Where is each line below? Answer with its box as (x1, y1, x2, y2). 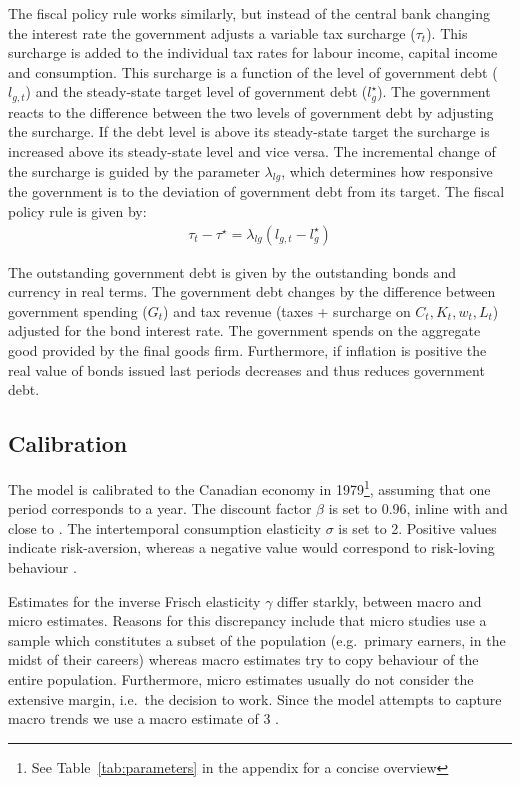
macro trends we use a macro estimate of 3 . (8, 708, 279, 729)
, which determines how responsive (281, 160, 493, 181)
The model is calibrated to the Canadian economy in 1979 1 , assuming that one (8, 475, 491, 499)
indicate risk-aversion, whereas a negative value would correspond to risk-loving (8, 537, 495, 558)
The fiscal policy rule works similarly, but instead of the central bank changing (8, 3, 490, 23)
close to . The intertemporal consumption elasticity (8, 517, 321, 538)
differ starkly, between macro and (277, 590, 482, 611)
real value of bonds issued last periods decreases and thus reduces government (8, 359, 485, 380)
